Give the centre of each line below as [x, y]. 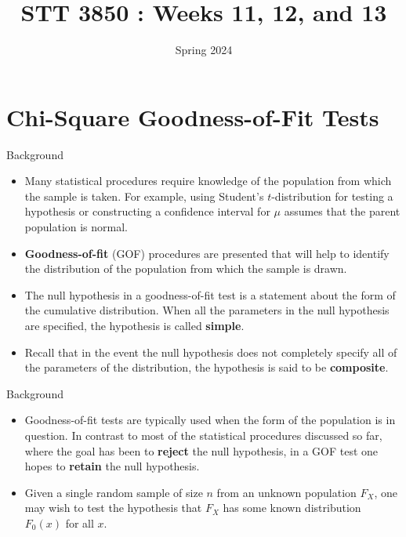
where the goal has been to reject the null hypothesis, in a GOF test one [201, 450]
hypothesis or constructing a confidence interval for [147, 211]
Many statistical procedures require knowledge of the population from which [208, 181]
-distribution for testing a [332, 196]
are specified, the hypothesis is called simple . [134, 325]
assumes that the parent [342, 211]
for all [80, 522]
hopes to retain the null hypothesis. [112, 466]
